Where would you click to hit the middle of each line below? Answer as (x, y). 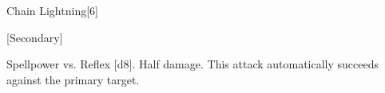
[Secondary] (35, 37)
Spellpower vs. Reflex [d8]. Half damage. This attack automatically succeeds (193, 64)
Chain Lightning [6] (52, 10)
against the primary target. (73, 79)
